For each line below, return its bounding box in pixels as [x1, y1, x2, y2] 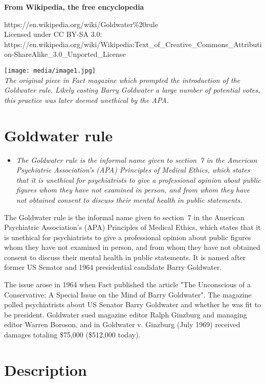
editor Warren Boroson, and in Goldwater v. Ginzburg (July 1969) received [4, 319, 240, 330]
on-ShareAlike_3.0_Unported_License [4, 49, 126, 59]
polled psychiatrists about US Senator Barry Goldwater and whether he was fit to [4, 299, 261, 310]
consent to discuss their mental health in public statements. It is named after [4, 251, 246, 262]
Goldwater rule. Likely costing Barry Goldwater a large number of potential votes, [4, 84, 260, 95]
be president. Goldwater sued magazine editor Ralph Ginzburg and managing [4, 309, 247, 320]
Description [4, 359, 87, 380]
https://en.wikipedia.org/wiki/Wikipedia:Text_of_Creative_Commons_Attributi [4, 38, 262, 49]
